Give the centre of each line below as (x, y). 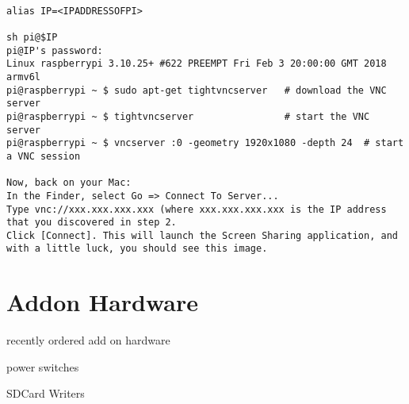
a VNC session (44, 156)
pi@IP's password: (55, 50)
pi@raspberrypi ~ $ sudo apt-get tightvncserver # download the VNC (197, 90)
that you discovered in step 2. (92, 223)
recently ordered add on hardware (88, 340)
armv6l (23, 77)
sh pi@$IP (32, 37)
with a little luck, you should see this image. (137, 249)
